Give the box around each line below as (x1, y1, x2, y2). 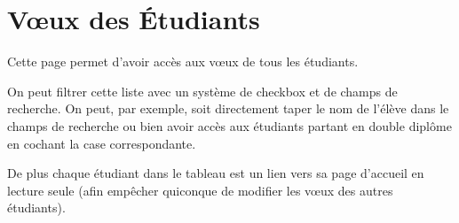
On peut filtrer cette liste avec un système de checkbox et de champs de (7, 81, 398, 100)
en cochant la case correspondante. (7, 134, 196, 152)
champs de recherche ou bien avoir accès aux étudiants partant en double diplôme (7, 116, 452, 135)
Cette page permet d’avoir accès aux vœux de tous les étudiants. (7, 52, 359, 71)
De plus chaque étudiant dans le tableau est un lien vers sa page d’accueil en (7, 164, 424, 182)
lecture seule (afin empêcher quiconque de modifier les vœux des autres (7, 181, 393, 199)
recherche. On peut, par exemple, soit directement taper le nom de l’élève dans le (7, 99, 449, 118)
